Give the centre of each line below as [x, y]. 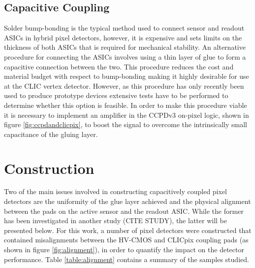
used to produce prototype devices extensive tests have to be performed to [116, 95]
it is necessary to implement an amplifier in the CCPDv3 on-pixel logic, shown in [127, 115]
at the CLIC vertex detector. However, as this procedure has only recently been [124, 85]
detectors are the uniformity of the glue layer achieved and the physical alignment [127, 201]
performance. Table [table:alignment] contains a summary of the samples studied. [127, 259]
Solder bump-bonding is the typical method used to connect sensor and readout [124, 28]
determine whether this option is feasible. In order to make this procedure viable [126, 105]
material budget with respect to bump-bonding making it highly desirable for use [127, 76]
